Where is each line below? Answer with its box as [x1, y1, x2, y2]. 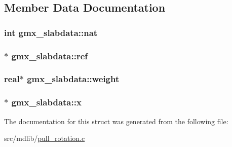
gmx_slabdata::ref [11, 49, 88, 62]
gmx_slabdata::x [11, 96, 82, 108]
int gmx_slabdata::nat [4, 26, 98, 39]
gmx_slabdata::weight [27, 72, 120, 85]
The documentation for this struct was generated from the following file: [4, 116, 228, 126]
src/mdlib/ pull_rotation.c [4, 133, 85, 143]
